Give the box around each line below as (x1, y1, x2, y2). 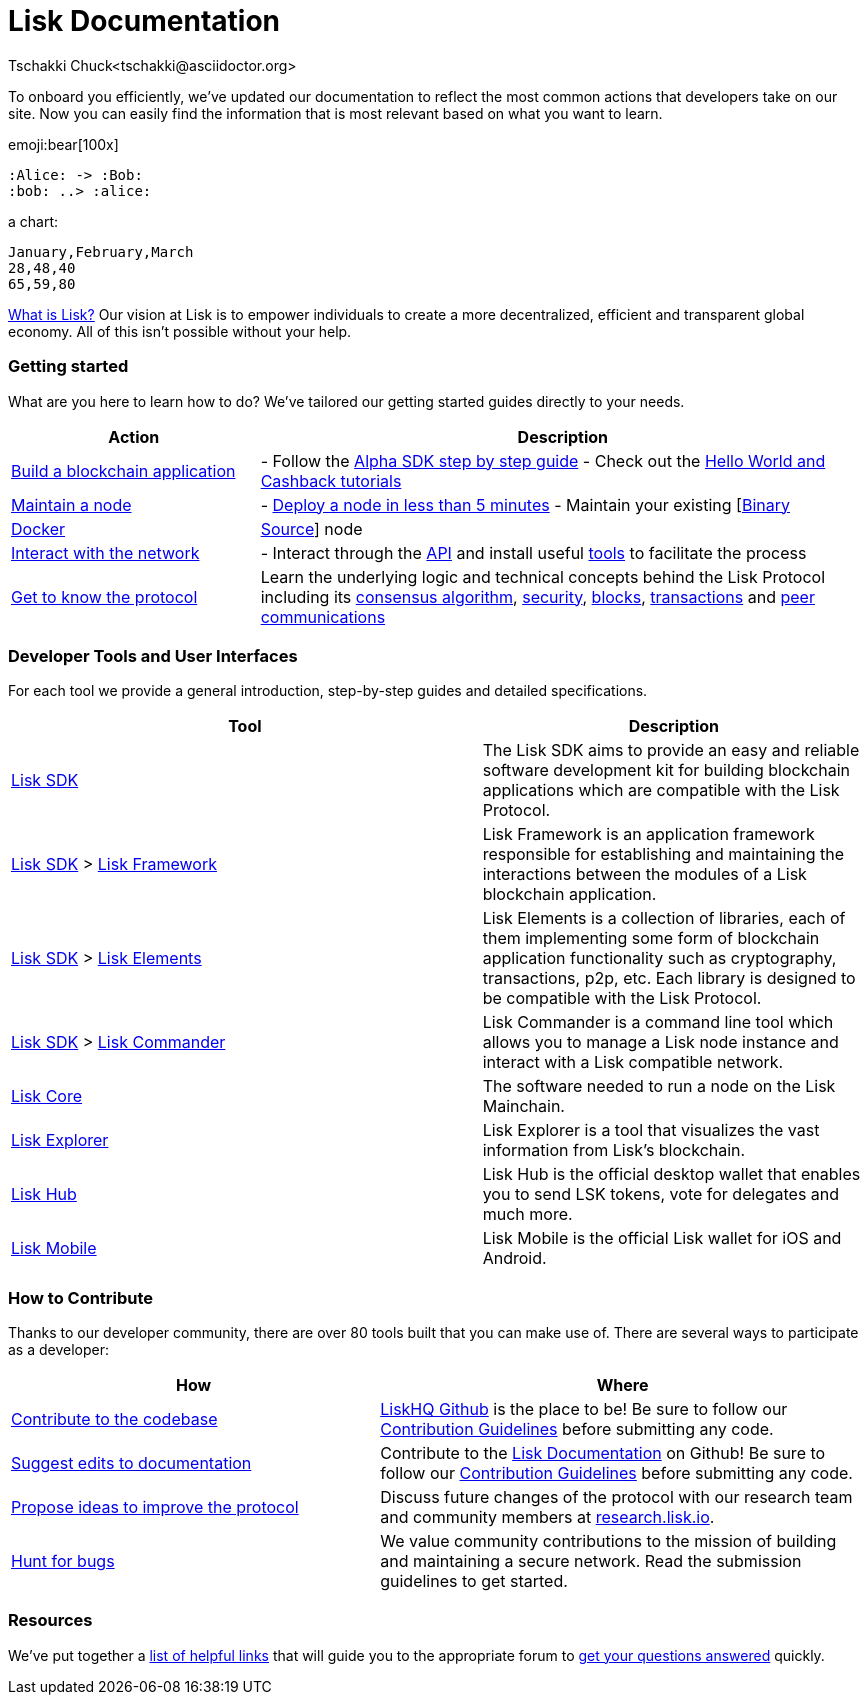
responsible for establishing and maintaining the (482, 844, 844, 865)
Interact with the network (11, 542, 200, 563)
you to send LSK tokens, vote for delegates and (482, 1184, 840, 1205)
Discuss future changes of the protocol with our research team (380, 1487, 853, 1507)
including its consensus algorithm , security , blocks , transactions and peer (260, 586, 815, 607)
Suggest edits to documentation (11, 1453, 252, 1473)
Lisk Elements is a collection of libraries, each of (482, 908, 846, 929)
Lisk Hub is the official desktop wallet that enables (482, 1164, 861, 1185)
